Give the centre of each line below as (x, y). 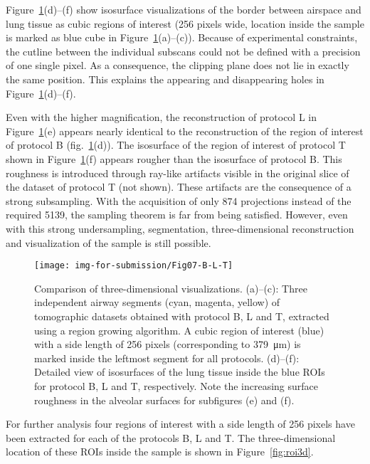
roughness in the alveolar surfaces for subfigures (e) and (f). (164, 400)
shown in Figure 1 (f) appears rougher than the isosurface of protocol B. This (174, 158)
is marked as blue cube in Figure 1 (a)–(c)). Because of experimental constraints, (182, 37)
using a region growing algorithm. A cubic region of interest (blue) (179, 330)
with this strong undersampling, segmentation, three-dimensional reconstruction (180, 228)
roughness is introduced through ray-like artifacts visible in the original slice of (178, 173)
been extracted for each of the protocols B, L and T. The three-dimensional (171, 437)
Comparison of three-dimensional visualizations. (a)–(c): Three (171, 288)
